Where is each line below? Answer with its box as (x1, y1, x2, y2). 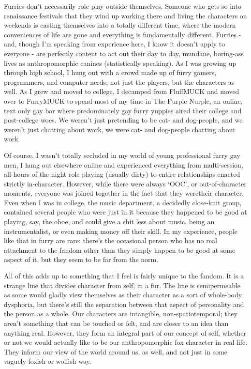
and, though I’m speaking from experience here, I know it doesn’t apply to (4, 39, 225, 49)
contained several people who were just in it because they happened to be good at (4, 207, 247, 217)
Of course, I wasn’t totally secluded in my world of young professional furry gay (4, 150, 240, 160)
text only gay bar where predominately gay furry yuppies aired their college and (4, 105, 242, 115)
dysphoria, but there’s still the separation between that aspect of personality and (4, 299, 244, 309)
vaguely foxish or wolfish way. (4, 356, 91, 366)
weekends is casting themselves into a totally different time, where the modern (4, 20, 236, 30)
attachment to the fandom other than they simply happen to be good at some (4, 245, 236, 255)
